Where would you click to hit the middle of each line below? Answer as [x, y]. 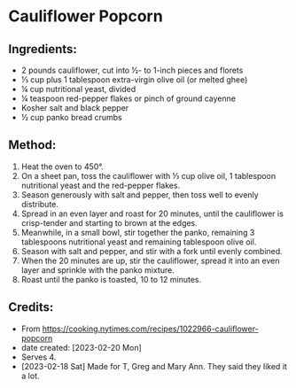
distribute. [40, 204]
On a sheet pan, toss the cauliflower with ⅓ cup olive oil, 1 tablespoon [148, 175]
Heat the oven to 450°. [62, 167]
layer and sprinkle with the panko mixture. [97, 270]
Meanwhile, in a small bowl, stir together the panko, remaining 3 [138, 232]
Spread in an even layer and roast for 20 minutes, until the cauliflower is [152, 213]
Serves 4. [39, 357]
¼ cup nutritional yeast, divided [78, 89]
